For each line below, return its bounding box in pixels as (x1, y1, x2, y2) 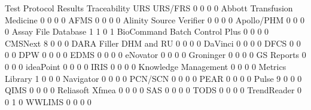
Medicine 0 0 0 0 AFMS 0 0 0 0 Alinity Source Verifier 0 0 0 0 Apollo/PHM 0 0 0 (5, 13, 304, 26)
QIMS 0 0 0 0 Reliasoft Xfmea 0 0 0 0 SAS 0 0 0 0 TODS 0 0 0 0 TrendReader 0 (5, 84, 302, 96)
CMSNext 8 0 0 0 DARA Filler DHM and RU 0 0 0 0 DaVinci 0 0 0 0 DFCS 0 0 (5, 36, 301, 49)
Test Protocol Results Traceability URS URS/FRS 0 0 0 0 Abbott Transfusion (5, 2, 293, 14)
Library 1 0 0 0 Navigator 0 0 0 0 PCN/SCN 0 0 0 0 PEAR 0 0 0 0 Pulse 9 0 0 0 (5, 72, 302, 84)
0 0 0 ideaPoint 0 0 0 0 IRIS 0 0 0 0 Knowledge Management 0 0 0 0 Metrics (5, 60, 286, 72)
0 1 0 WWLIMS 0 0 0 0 (5, 95, 92, 108)
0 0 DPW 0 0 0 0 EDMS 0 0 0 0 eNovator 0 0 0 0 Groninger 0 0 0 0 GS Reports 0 (5, 48, 306, 61)
